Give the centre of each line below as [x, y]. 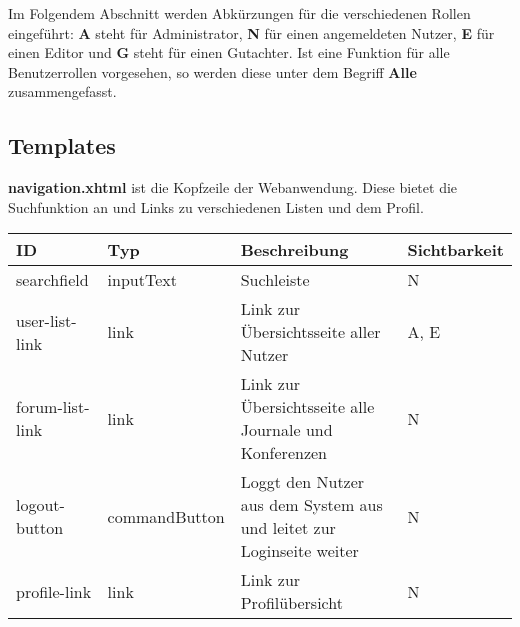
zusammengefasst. [62, 91]
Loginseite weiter [299, 551]
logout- [40, 505]
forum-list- [53, 407]
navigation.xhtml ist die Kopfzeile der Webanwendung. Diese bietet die [233, 187]
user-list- [46, 320]
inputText [142, 280]
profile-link [54, 591]
